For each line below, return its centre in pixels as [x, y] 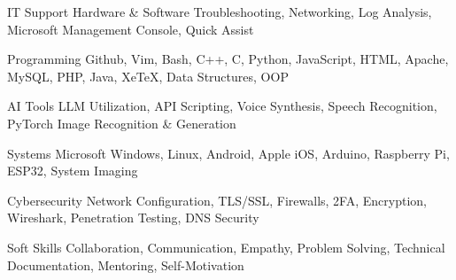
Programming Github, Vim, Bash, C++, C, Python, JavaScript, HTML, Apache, [228, 59]
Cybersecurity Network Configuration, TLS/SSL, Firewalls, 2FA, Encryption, [217, 200]
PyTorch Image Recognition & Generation [122, 123]
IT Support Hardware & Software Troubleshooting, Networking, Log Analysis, [220, 12]
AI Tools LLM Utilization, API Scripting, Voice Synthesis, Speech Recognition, [222, 106]
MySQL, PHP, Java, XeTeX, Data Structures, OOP [148, 76]
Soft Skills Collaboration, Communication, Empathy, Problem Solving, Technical [226, 247]
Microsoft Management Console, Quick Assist [131, 29]
